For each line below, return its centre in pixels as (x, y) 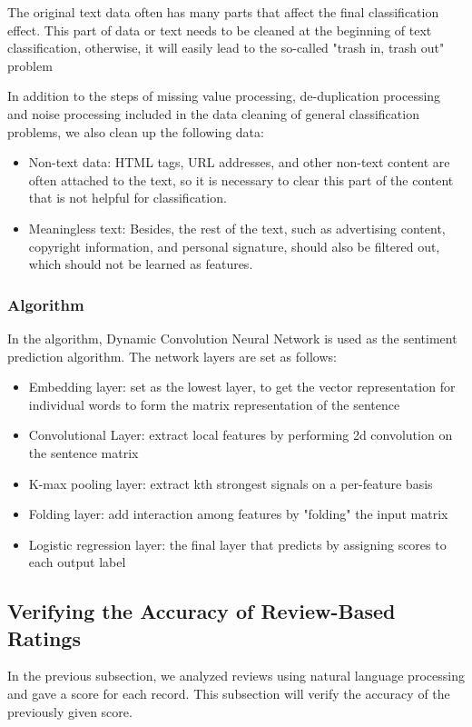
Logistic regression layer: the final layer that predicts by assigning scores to (237, 544)
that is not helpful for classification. (128, 198)
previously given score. (70, 711)
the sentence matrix (84, 452)
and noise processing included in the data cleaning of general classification (213, 113)
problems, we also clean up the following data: (136, 131)
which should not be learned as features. (141, 264)
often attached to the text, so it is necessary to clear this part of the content (241, 179)
